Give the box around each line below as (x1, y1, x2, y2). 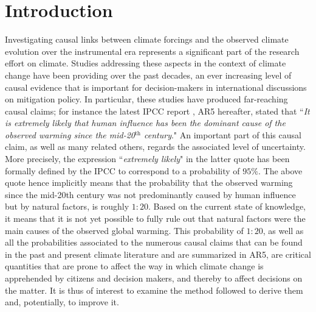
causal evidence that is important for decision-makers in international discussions (5, 80, 307, 93)
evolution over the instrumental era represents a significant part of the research (5, 44, 300, 57)
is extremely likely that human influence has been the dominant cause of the (5, 116, 286, 129)
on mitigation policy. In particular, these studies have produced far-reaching (5, 93, 288, 105)
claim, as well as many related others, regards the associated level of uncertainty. (5, 140, 306, 153)
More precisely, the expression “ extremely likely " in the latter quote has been (5, 152, 290, 165)
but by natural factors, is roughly (5, 200, 129, 213)
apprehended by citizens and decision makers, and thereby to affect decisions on (5, 272, 303, 284)
